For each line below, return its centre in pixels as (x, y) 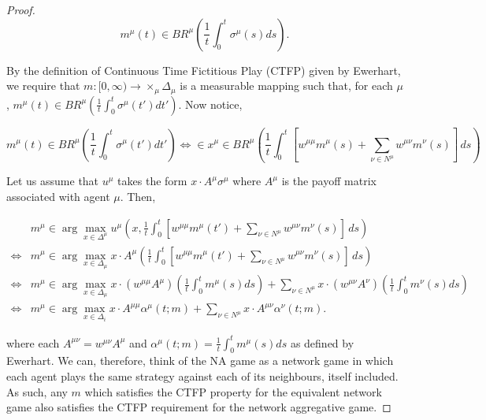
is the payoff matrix (329, 181)
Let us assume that (53, 181)
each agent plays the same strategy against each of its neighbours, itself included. (202, 376)
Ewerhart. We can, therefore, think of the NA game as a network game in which (200, 361)
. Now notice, (210, 104)
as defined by (322, 342)
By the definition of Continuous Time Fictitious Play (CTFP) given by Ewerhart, (204, 70)
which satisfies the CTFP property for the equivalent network (233, 391)
